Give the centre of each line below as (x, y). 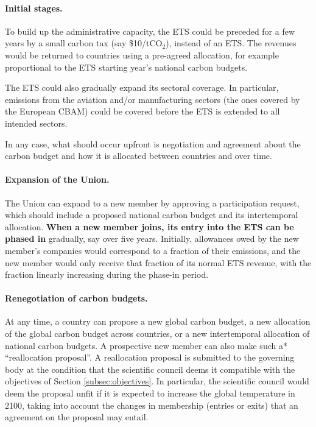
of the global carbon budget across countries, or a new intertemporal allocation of (157, 333)
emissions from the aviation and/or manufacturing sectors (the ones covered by (153, 99)
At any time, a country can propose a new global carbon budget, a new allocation (158, 321)
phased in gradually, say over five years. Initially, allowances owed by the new (152, 238)
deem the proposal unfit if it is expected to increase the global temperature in (150, 393)
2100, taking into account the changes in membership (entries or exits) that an (152, 405)
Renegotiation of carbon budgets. (76, 298)
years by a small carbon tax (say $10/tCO (84, 43)
